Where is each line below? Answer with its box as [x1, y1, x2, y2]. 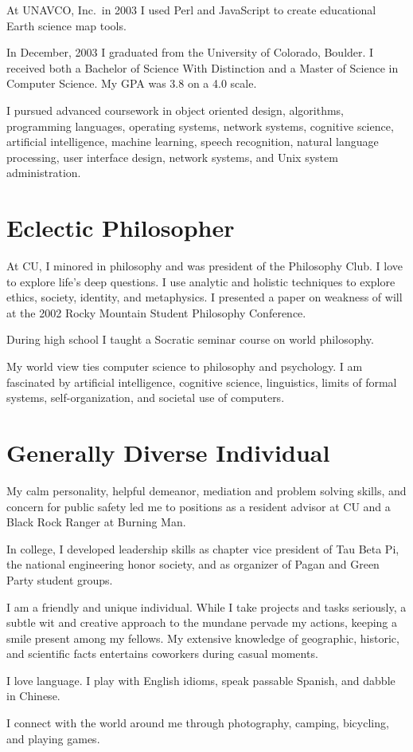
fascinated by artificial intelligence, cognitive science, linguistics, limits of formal [6, 373, 397, 390]
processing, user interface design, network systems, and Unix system [6, 148, 338, 165]
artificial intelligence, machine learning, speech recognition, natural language [6, 133, 379, 150]
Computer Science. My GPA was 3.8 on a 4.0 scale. [6, 75, 257, 92]
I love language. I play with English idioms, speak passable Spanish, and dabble [6, 671, 395, 688]
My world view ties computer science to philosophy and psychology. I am [6, 358, 363, 375]
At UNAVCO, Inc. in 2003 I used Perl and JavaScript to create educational [6, 2, 376, 18]
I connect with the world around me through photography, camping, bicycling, [6, 715, 389, 731]
